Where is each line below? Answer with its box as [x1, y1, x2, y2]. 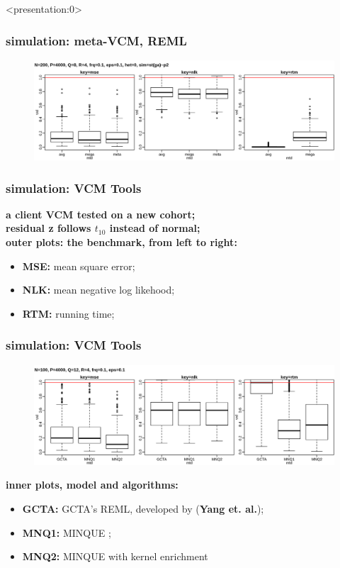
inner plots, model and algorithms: [6, 477, 178, 492]
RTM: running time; [22, 306, 115, 321]
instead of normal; [109, 221, 200, 235]
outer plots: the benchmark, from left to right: [6, 235, 237, 249]
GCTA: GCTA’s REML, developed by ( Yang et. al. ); [22, 501, 264, 516]
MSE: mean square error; [22, 258, 135, 273]
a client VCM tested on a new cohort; [6, 206, 195, 221]
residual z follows [6, 221, 91, 235]
